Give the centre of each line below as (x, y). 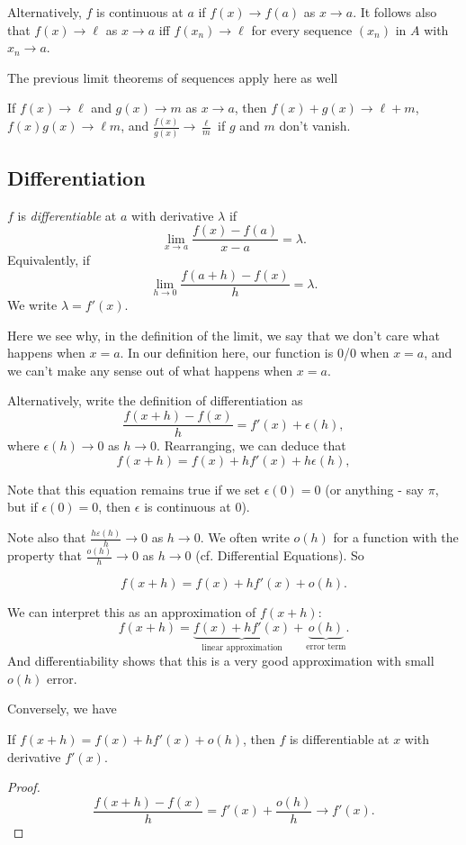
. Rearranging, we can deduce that (251, 445)
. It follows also (395, 12)
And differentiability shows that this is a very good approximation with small (221, 661)
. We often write (245, 537)
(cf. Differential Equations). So (280, 555)
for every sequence (302, 29)
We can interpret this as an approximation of (132, 612)
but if (22, 507)
